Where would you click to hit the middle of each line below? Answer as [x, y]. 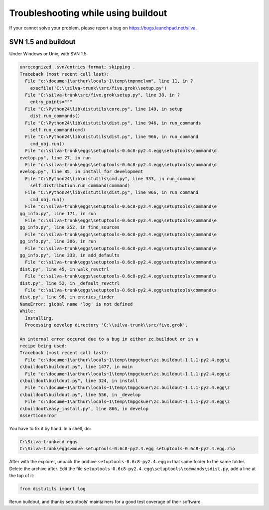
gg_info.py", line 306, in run [58, 241]
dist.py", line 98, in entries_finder [67, 297]
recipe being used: [43, 346]
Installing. [40, 318]
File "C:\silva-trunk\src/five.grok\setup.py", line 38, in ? [103, 95]
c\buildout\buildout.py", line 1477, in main [76, 367]
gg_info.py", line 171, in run [58, 213]
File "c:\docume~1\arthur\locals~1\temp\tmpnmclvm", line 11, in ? [109, 81]
